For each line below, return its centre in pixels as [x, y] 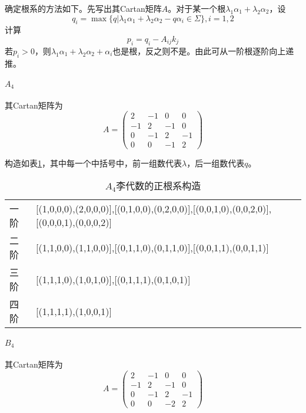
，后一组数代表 [216, 163]
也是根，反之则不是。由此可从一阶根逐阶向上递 [203, 50]
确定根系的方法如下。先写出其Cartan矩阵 [83, 8]
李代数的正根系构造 [159, 186]
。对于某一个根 [197, 8]
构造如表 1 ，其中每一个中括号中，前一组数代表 [93, 163]
